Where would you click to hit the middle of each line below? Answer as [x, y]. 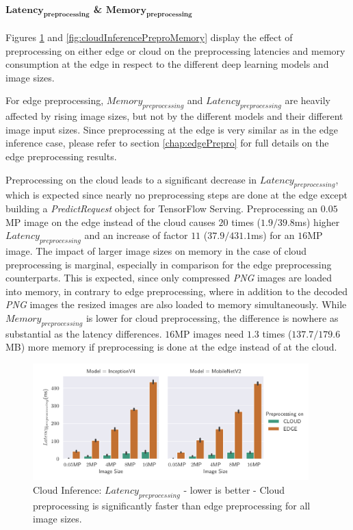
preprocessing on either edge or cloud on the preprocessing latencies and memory [175, 50]
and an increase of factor [136, 235]
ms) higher [317, 222]
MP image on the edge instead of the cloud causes [110, 222]
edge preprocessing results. [61, 156]
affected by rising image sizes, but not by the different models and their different [174, 116]
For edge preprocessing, [55, 100]
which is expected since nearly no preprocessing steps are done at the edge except [176, 195]
